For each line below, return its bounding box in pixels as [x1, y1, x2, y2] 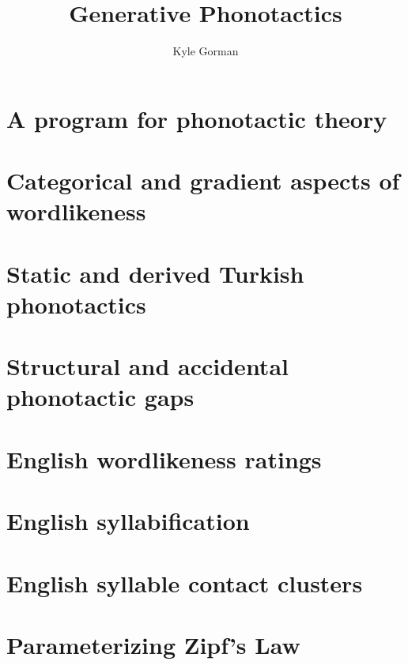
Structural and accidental [6, 350, 289, 382]
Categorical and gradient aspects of [6, 164, 400, 197]
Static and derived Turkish [6, 257, 304, 289]
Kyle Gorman [172, 43, 239, 59]
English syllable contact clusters [6, 566, 363, 599]
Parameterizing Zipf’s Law [6, 628, 300, 660]
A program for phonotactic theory [6, 102, 387, 134]
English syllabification [6, 505, 250, 537]
